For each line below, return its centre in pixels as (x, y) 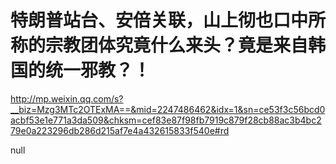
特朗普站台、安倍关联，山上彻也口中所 (168, 20)
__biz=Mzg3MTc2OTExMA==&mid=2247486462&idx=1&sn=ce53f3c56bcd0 (168, 109)
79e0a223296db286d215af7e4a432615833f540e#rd (120, 130)
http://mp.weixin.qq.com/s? (67, 98)
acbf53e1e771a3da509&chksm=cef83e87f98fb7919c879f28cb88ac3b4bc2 (166, 120)
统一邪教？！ (98, 70)
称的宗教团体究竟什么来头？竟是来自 (159, 45)
